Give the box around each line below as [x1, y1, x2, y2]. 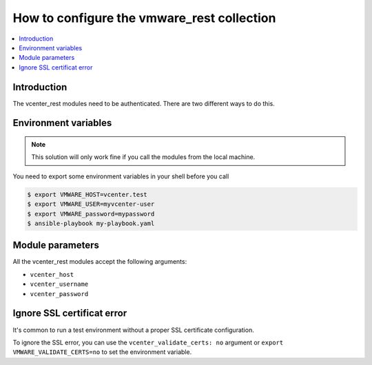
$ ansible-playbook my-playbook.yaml [27, 219, 155, 227]
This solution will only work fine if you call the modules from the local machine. [31, 153, 256, 161]
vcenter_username [30, 280, 89, 289]
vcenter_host [30, 271, 74, 278]
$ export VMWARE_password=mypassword [27, 210, 155, 218]
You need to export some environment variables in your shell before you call [12, 172, 229, 180]
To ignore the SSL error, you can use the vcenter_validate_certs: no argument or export [12, 338, 284, 346]
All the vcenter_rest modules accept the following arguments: [12, 258, 187, 266]
